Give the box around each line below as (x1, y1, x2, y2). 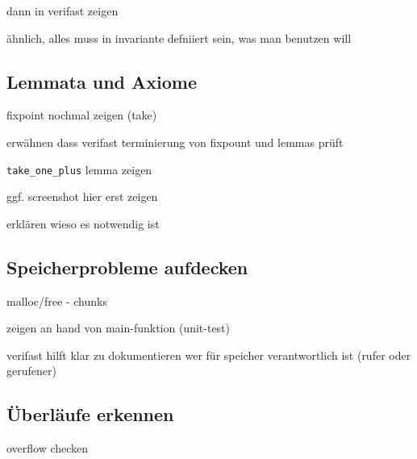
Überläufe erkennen (6, 402, 174, 427)
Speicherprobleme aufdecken (6, 254, 248, 279)
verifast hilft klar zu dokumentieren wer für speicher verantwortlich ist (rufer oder (6, 346, 411, 363)
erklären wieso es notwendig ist (6, 215, 160, 232)
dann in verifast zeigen (6, 2, 119, 19)
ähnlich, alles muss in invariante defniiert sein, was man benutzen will (6, 29, 352, 46)
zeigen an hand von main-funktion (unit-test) (6, 319, 231, 336)
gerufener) (6, 362, 56, 379)
